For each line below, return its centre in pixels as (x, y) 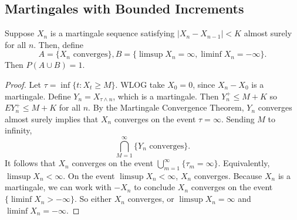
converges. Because (228, 175)
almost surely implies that (52, 118)
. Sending (238, 118)
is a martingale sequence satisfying (112, 33)
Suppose (20, 33)
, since (204, 84)
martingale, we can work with (58, 187)
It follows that (30, 163)
